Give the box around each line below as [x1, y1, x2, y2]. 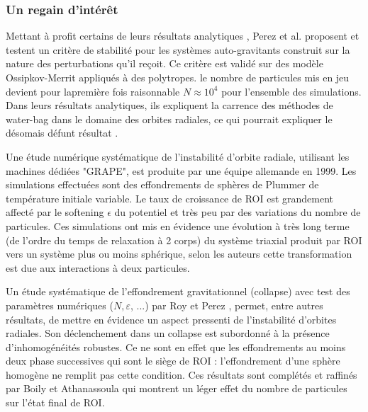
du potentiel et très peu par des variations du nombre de [114, 205, 361, 219]
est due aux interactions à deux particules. [6, 260, 190, 275]
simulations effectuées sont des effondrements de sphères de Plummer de [6, 177, 319, 192]
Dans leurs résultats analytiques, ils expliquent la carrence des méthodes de [6, 98, 333, 113]
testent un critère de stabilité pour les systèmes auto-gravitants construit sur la [6, 42, 350, 57]
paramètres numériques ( [6, 297, 113, 312]
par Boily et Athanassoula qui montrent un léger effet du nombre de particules [6, 381, 347, 396]
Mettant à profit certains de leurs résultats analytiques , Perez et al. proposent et [6, 28, 359, 43]
